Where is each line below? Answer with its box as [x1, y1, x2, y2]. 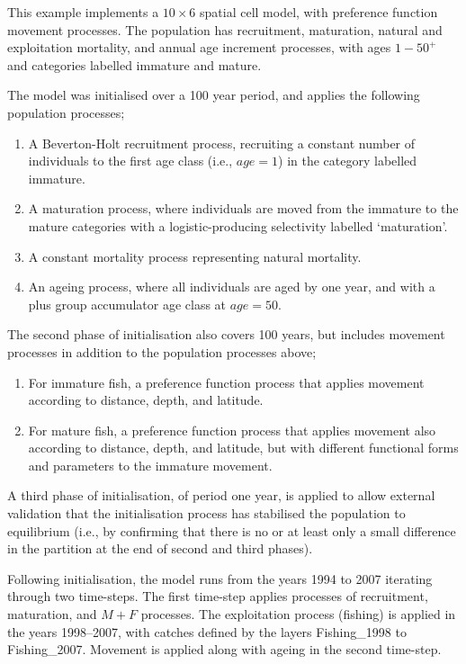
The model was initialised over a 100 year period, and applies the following [7, 85, 420, 104]
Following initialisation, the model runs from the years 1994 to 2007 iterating [7, 569, 433, 588]
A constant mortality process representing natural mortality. [28, 247, 362, 265]
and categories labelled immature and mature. [7, 55, 262, 74]
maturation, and [7, 605, 97, 624]
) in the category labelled [278, 151, 417, 170]
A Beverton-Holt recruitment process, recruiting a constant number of [28, 133, 416, 152]
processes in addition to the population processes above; [7, 342, 317, 361]
